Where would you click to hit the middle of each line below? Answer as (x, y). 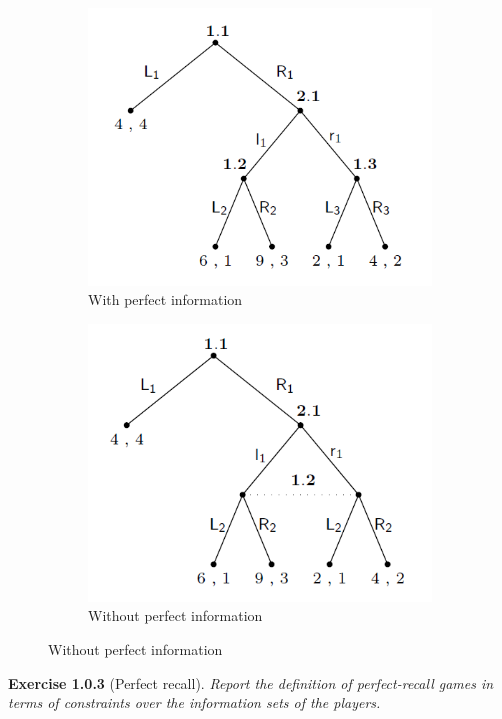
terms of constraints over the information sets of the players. (194, 702)
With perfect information (165, 299)
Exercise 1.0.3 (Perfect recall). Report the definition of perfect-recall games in (251, 682)
